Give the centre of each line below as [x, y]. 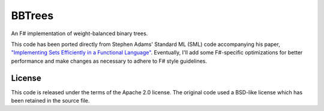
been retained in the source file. [50, 101]
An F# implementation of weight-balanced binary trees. [79, 33]
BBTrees [32, 16]
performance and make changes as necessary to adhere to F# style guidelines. [109, 61]
